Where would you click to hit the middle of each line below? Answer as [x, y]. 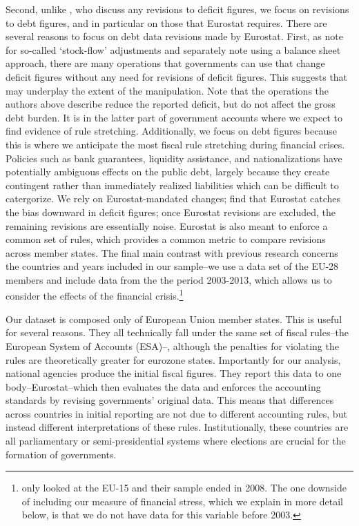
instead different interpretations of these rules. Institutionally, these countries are [177, 427]
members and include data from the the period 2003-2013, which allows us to [169, 279]
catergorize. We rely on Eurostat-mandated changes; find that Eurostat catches [173, 198]
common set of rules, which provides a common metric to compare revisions [166, 239]
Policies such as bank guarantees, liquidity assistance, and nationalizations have [174, 158]
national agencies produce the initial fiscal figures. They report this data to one [174, 373]
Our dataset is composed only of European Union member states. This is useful [174, 319]
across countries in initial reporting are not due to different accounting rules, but [176, 413]
